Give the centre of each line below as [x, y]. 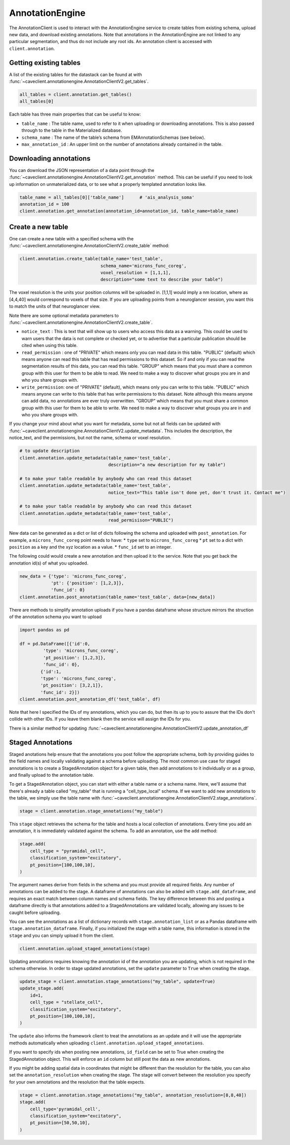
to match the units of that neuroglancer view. [55, 306]
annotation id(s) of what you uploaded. [49, 563]
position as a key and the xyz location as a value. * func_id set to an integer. [91, 547]
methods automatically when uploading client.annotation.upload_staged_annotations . [107, 1043]
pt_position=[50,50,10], [60, 1123]
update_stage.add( [42, 988]
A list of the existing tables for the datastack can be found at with [75, 74]
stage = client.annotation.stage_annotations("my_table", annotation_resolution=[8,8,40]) [133, 1095]
